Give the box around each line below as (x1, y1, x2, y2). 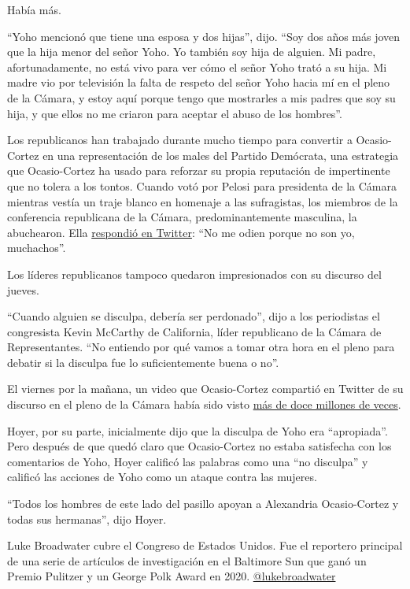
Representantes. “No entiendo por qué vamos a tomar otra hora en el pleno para (7, 339, 395, 355)
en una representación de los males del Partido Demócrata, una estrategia (42, 146, 399, 163)
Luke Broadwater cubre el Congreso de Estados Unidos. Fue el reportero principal (7, 537, 403, 554)
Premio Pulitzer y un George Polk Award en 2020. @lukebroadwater (7, 568, 336, 584)
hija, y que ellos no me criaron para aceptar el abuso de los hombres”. (7, 105, 342, 121)
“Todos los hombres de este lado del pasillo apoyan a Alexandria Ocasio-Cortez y (7, 495, 399, 512)
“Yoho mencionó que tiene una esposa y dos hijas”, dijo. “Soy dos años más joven (7, 28, 401, 44)
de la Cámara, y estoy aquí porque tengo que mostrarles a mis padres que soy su (7, 89, 396, 106)
